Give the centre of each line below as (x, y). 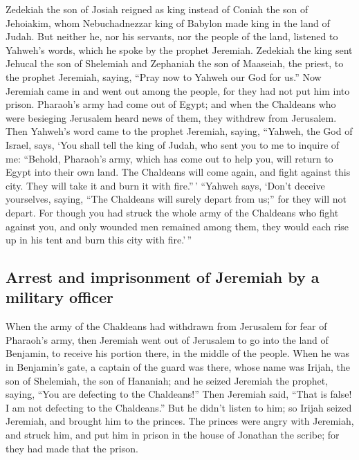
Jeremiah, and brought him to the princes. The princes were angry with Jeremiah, (180, 421)
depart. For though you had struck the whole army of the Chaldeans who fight (172, 212)
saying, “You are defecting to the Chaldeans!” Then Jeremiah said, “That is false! (179, 394)
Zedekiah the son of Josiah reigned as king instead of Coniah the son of (157, 9)
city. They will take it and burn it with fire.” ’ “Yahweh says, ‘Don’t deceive (165, 185)
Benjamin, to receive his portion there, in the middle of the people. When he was (178, 353)
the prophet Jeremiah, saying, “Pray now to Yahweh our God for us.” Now (164, 76)
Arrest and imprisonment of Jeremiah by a (163, 277)
